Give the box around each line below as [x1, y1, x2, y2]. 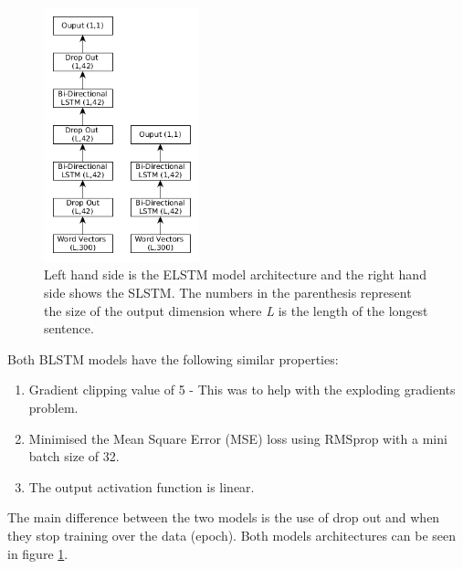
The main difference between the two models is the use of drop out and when [7, 508, 440, 527]
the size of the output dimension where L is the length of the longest [44, 300, 428, 320]
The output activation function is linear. [28, 477, 255, 496]
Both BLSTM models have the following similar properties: [7, 349, 339, 368]
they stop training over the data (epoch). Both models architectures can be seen [7, 526, 457, 545]
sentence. [44, 319, 94, 338]
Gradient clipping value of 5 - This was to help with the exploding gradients [28, 380, 456, 399]
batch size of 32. [28, 447, 120, 466]
